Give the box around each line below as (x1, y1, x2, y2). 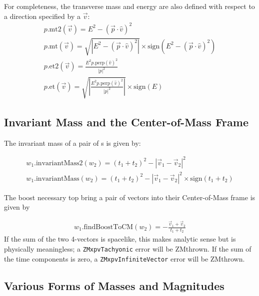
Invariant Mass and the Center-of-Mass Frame (4, 114, 248, 130)
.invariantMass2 (34, 159, 83, 167)
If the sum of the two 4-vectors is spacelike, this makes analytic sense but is (4, 234, 236, 244)
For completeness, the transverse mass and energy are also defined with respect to (4, 1, 255, 11)
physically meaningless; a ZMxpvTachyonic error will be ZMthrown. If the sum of (4, 243, 251, 254)
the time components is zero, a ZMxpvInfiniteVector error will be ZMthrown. (4, 253, 245, 264)
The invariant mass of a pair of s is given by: (4, 137, 141, 148)
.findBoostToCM (81, 224, 133, 231)
